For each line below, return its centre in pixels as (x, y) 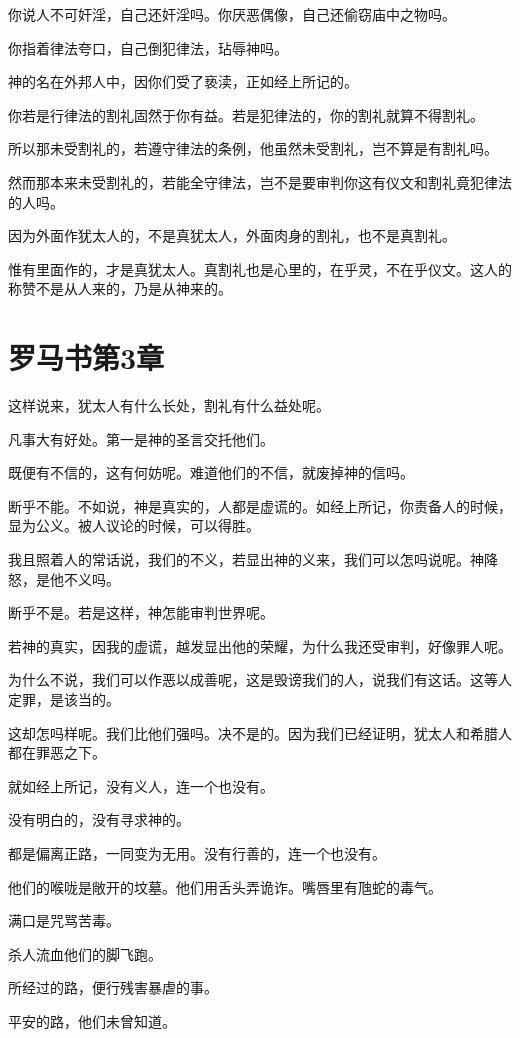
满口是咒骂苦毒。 (64, 920)
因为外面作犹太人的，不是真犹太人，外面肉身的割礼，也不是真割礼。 (232, 235)
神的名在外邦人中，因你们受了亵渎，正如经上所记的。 (183, 81)
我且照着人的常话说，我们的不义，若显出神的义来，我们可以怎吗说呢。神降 (253, 559)
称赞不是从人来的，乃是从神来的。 (120, 288)
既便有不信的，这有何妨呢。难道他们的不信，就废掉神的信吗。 (211, 472)
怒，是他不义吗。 (64, 578)
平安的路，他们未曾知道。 (92, 1020)
